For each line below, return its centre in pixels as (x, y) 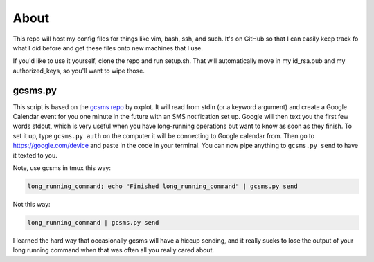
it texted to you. (35, 155)
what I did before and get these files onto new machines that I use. (108, 48)
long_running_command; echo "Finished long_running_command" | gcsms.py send (162, 186)
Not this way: (32, 204)
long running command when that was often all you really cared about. (114, 250)
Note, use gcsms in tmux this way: (62, 168)
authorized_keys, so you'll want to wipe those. (79, 71)
